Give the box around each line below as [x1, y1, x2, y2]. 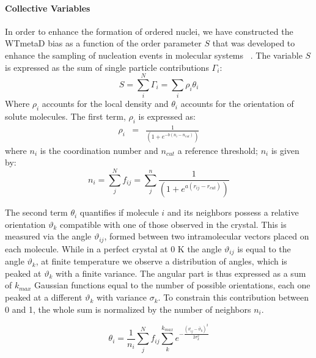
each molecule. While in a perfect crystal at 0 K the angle [5, 242, 222, 255]
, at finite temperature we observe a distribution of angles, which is [35, 255, 287, 268]
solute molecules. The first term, [5, 110, 126, 123]
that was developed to [212, 37, 295, 49]
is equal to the [237, 242, 291, 255]
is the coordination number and [40, 144, 158, 156]
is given [271, 144, 299, 156]
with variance [96, 291, 147, 304]
